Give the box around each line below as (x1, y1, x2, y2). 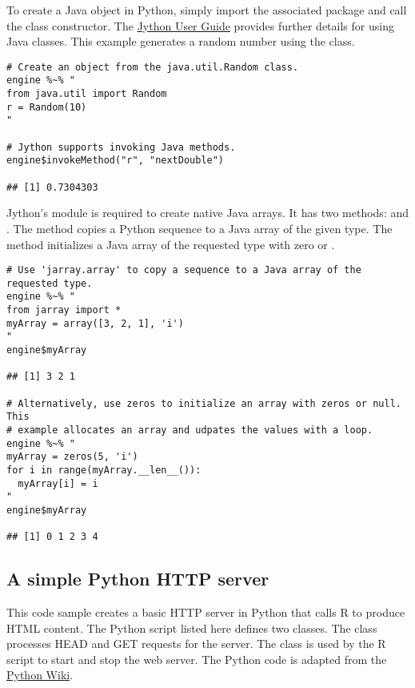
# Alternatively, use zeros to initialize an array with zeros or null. (6, 397, 401, 409)
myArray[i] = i (18, 477, 98, 489)
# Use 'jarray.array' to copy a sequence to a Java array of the (6, 264, 361, 276)
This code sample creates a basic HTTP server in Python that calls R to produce (6, 604, 405, 621)
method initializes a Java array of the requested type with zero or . (6, 235, 335, 252)
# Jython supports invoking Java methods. (6, 141, 236, 153)
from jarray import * (6, 304, 122, 316)
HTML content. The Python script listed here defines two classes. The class (6, 619, 377, 636)
